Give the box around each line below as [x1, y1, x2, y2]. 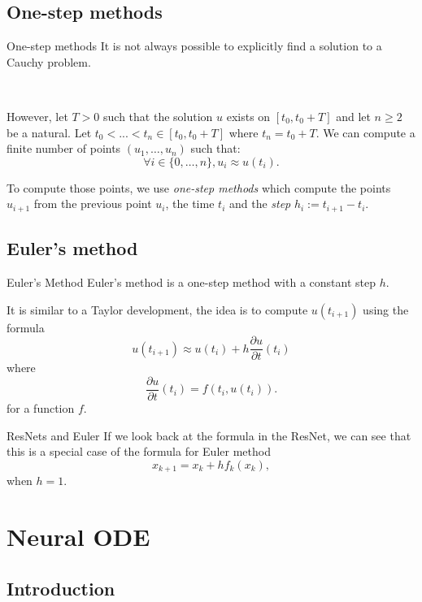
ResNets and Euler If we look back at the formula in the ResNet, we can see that [7, 427, 411, 444]
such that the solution [103, 107, 213, 124]
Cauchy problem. [7, 53, 91, 70]
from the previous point [33, 195, 152, 212]
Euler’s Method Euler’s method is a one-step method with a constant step [7, 274, 376, 291]
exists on [226, 107, 271, 124]
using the [363, 301, 409, 318]
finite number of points [7, 140, 121, 157]
